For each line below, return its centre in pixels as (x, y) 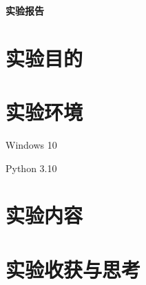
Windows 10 (31, 145)
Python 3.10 (31, 168)
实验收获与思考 (73, 269)
